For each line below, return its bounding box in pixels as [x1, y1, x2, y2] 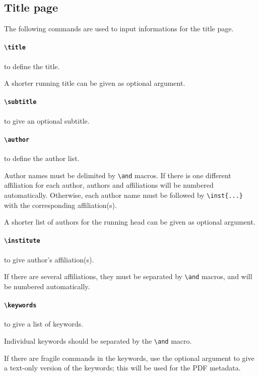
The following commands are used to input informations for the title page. [4, 23, 234, 34]
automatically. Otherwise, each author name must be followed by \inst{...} [4, 190, 243, 200]
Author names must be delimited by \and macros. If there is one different [4, 170, 231, 180]
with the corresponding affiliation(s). [4, 199, 117, 210]
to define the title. [4, 61, 60, 71]
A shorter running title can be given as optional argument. [4, 78, 185, 88]
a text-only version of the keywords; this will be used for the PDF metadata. [4, 362, 241, 373]
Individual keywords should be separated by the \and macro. [4, 336, 192, 346]
